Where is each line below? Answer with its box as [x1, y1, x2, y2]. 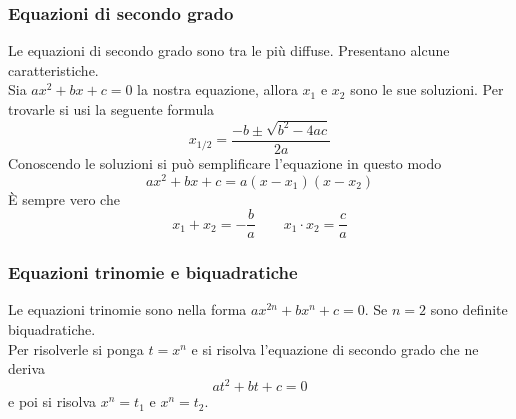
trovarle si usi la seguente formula [8, 99, 215, 119]
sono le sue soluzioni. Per [350, 79, 504, 100]
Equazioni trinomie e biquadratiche [8, 260, 298, 285]
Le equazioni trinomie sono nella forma [8, 299, 247, 320]
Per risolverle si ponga [8, 338, 144, 359]
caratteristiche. [8, 59, 99, 80]
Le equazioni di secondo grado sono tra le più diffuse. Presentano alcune [8, 40, 450, 61]
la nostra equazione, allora [137, 79, 298, 100]
